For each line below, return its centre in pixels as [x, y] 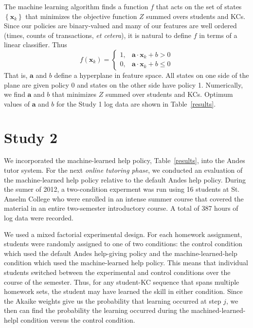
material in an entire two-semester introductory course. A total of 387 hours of [121, 208]
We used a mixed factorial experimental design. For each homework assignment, [123, 234]
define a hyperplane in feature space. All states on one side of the [152, 75]
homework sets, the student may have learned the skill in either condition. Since [123, 291]
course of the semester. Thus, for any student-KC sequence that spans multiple [122, 282]
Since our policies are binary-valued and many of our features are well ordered [120, 26]
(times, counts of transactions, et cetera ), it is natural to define [98, 35]
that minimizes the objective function [81, 16]
